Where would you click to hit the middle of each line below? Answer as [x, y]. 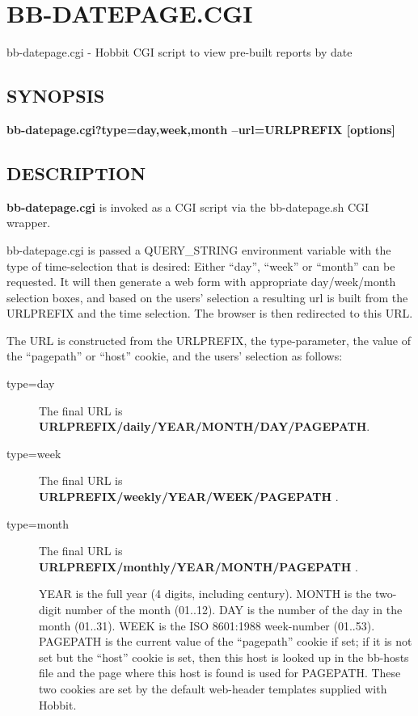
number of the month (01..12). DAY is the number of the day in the [234, 609]
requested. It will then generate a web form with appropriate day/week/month [201, 282]
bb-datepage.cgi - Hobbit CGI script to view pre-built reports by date [179, 52]
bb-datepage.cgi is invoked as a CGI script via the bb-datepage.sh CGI [188, 206]
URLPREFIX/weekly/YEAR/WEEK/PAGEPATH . [189, 497]
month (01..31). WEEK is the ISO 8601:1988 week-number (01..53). [207, 625]
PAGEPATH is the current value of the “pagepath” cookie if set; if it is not [226, 641]
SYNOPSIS [56, 96]
